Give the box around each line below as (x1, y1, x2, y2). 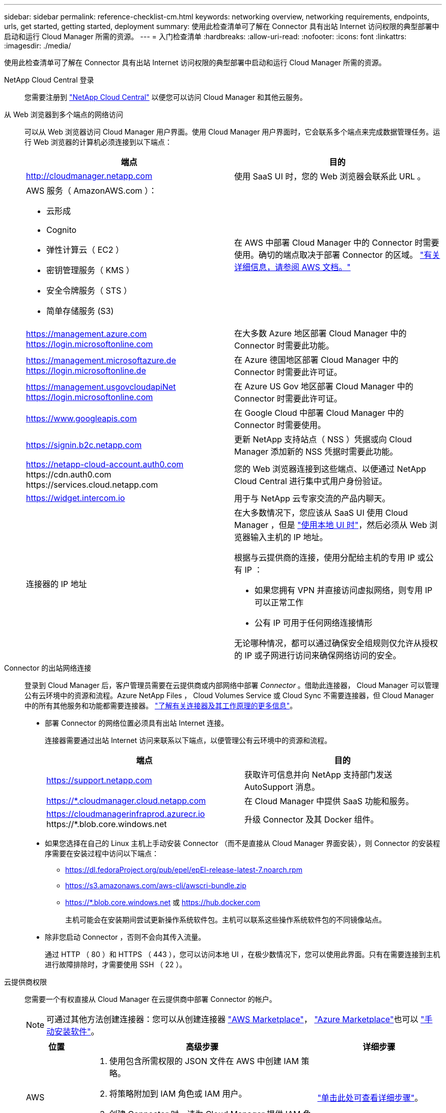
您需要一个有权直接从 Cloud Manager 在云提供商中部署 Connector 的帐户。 (24, 995, 276, 1003)
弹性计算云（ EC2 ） (46, 245, 124, 255)
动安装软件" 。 (46, 1026, 99, 1037)
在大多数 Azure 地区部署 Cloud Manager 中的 (234, 328, 407, 338)
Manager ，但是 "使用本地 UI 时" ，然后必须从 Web (234, 520, 427, 530)
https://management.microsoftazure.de (26, 355, 176, 365)
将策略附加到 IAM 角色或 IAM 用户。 (109, 1089, 247, 1099)
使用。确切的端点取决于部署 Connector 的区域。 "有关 (234, 250, 440, 260)
